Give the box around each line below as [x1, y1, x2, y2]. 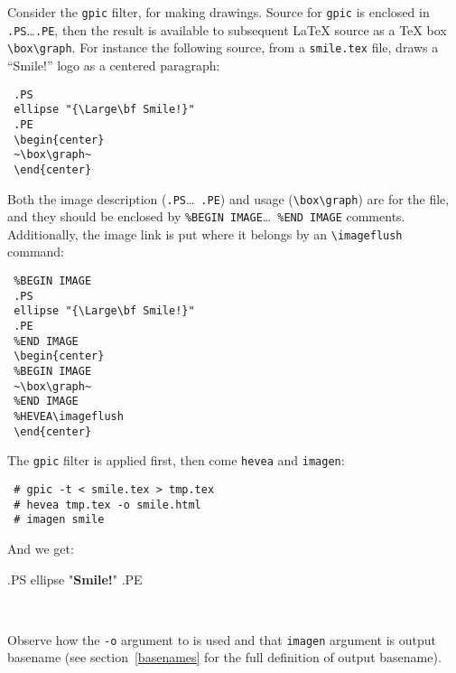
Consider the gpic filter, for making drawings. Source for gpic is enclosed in [7, 3, 430, 21]
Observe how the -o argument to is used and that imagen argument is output [7, 630, 436, 649]
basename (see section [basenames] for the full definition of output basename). [7, 648, 442, 667]
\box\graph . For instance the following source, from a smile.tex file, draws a [7, 38, 439, 57]
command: [7, 242, 64, 261]
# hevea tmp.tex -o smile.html [14, 498, 201, 511]
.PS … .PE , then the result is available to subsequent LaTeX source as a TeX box [7, 20, 447, 39]
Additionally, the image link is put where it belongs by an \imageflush [7, 224, 403, 243]
